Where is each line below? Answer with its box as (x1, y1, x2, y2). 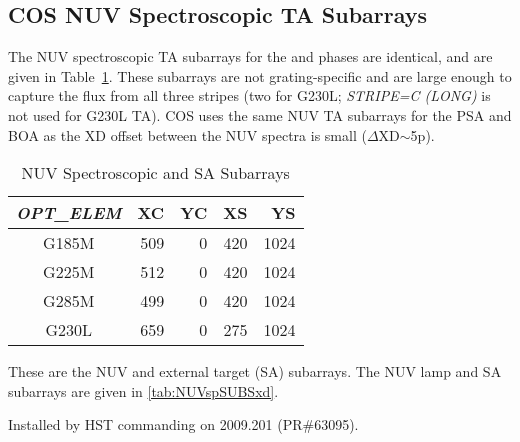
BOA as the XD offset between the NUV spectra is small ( (8, 124, 367, 145)
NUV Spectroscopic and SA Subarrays (21, 161, 290, 185)
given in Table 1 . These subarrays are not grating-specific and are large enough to (8, 65, 512, 86)
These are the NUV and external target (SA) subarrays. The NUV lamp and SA (8, 361, 502, 382)
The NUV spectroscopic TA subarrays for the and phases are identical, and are (8, 46, 493, 67)
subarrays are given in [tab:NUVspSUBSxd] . (8, 380, 279, 401)
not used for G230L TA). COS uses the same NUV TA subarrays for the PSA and (8, 104, 512, 125)
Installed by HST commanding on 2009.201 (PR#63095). (8, 414, 359, 435)
